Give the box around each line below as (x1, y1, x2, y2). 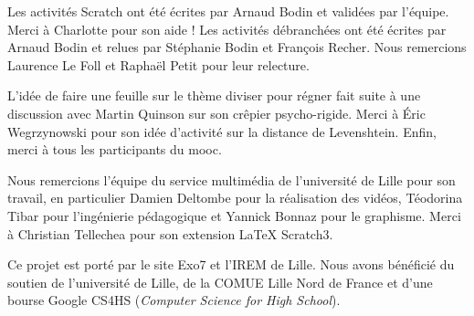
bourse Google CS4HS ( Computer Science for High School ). (7, 290, 341, 310)
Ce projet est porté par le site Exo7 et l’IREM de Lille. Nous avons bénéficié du (7, 255, 455, 274)
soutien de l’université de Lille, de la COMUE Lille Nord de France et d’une (7, 272, 433, 291)
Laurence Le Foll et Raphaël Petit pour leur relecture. (7, 55, 310, 74)
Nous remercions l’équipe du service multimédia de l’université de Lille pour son (7, 170, 456, 189)
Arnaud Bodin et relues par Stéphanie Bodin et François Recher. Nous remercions (7, 37, 467, 57)
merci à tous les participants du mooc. (7, 140, 222, 159)
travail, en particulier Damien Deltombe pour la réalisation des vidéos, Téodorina (7, 188, 463, 207)
